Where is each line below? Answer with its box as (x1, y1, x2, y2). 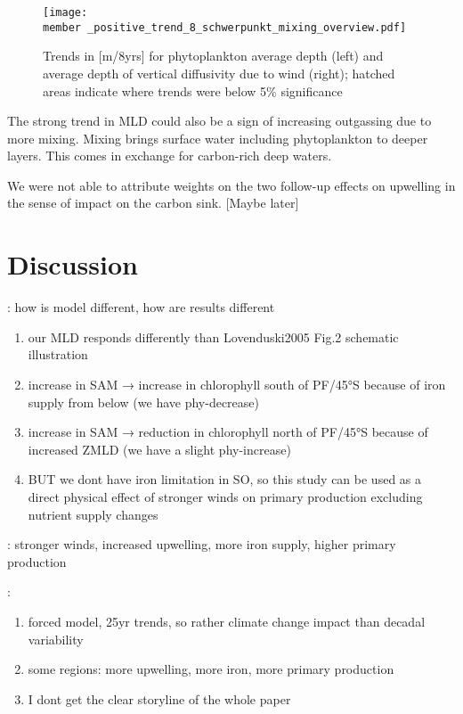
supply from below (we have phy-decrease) (28, 392, 260, 411)
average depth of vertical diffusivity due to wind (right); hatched (43, 63, 395, 82)
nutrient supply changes (28, 505, 158, 523)
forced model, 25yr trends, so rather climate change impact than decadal (28, 611, 426, 630)
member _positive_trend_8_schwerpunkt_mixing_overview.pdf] (43, 21, 407, 34)
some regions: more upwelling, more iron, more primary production (28, 660, 394, 678)
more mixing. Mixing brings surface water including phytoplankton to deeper (7, 128, 428, 147)
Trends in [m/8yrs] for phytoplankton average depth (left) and (43, 46, 384, 65)
